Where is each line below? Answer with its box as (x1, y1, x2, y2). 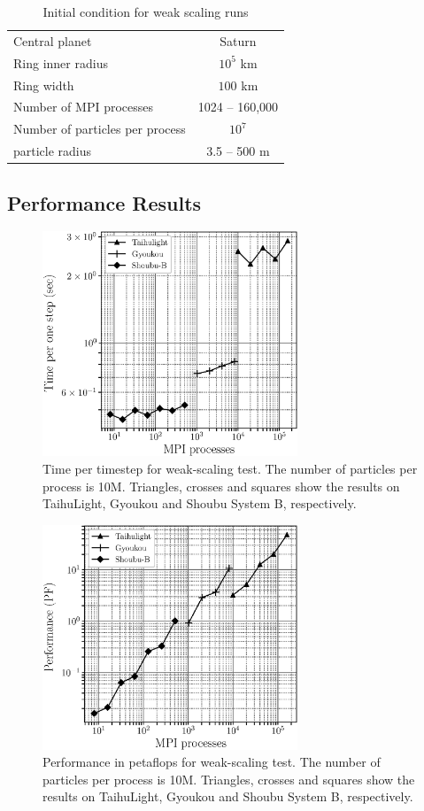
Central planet (13, 31, 92, 50)
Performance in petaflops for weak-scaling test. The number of (42, 753, 381, 771)
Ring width (13, 75, 74, 94)
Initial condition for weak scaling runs (42, 3, 249, 20)
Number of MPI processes (13, 97, 153, 116)
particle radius (13, 142, 92, 160)
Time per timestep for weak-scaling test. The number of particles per (42, 459, 418, 477)
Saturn (220, 31, 257, 50)
